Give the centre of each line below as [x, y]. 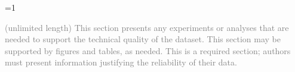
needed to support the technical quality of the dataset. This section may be [143, 39]
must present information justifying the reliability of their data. [121, 62]
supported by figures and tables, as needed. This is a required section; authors [148, 50]
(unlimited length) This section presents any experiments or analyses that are [147, 27]
